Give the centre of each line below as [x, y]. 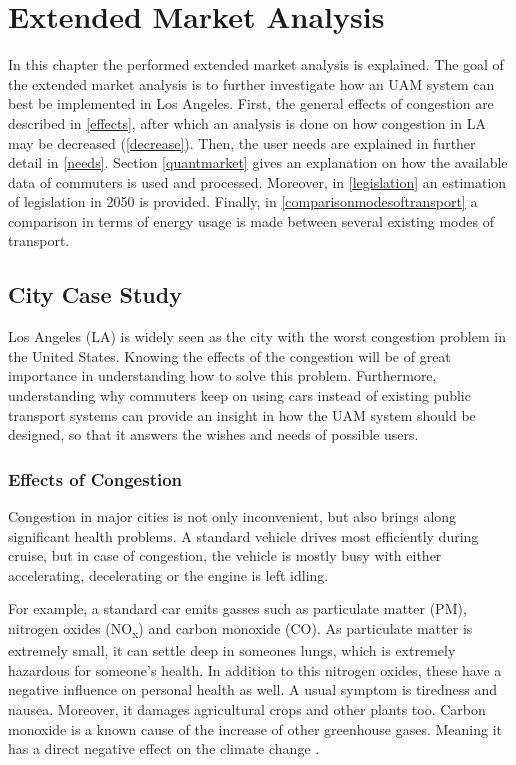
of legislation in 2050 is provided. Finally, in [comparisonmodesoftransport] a [243, 201]
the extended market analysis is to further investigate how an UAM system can [251, 83]
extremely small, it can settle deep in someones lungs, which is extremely [232, 650]
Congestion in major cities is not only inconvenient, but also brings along [232, 516]
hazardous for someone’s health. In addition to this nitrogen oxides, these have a [255, 669]
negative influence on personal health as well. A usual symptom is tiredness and [253, 689]
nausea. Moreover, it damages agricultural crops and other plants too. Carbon [247, 708]
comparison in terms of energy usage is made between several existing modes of [251, 220]
